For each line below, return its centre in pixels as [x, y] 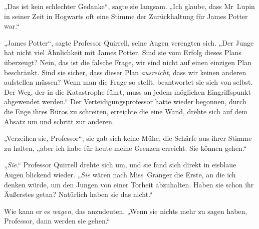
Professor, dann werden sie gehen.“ [57, 221]
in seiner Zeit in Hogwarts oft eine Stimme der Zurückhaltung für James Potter [126, 16]
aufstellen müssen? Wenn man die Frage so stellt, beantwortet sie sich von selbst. [128, 82]
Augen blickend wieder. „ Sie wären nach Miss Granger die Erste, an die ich [120, 174]
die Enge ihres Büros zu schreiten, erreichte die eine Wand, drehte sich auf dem [126, 111]
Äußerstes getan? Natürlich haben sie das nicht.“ [78, 194]
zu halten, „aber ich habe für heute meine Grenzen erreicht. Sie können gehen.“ [125, 148]
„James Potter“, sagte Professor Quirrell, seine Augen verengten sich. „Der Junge [129, 42]
